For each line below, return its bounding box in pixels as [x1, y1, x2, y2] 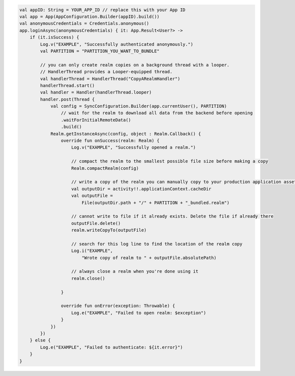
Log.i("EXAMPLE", [71, 248, 113, 253]
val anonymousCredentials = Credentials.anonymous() [19, 21, 149, 27]
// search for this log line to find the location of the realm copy [71, 241, 243, 247]
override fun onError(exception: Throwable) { [60, 303, 176, 309]
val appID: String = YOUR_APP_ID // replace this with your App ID [19, 7, 186, 12]
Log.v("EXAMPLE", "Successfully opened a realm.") [71, 145, 196, 150]
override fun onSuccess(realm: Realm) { [60, 138, 160, 144]
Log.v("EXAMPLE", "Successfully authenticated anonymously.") [40, 41, 194, 47]
